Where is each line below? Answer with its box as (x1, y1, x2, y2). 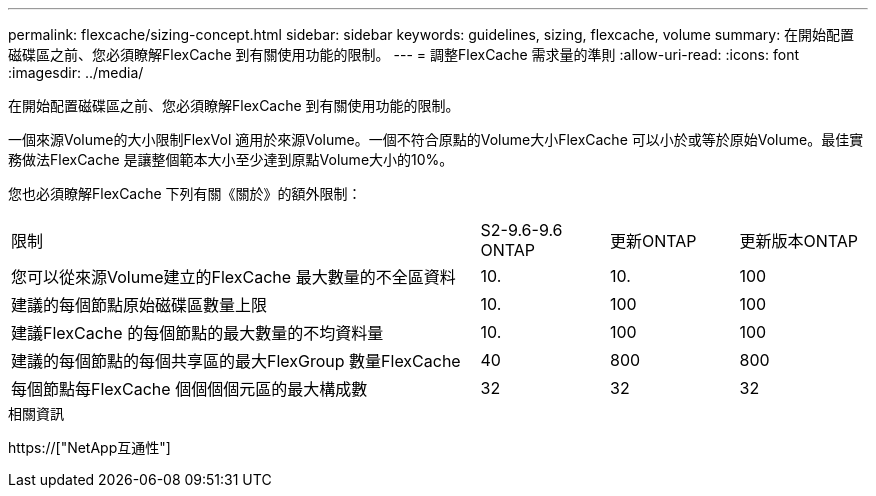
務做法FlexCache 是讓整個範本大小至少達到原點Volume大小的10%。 (8, 151, 454, 168)
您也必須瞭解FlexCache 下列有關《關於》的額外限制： (8, 185, 362, 202)
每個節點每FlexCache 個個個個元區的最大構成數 (11, 379, 368, 399)
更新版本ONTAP (739, 231, 859, 251)
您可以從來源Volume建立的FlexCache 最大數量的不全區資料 (11, 267, 456, 287)
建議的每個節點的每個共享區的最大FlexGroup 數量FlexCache (11, 351, 461, 371)
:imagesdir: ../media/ (8, 64, 144, 81)
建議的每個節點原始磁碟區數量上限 (11, 295, 268, 315)
